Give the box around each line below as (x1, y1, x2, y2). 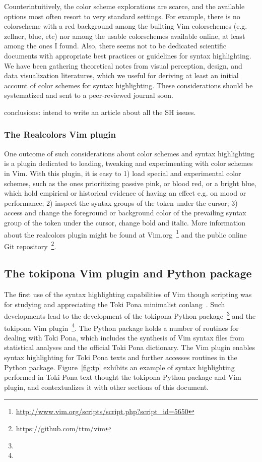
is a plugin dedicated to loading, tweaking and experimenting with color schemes (4, 158, 253, 168)
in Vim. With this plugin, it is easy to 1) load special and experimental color (4, 167, 241, 178)
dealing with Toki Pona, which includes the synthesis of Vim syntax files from (4, 332, 244, 342)
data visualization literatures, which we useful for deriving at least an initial (4, 70, 239, 81)
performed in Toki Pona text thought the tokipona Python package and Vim (4, 372, 241, 382)
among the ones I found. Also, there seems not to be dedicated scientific (4, 40, 226, 51)
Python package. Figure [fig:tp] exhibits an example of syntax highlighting (4, 362, 235, 372)
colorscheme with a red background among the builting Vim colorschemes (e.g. (4, 21, 247, 31)
